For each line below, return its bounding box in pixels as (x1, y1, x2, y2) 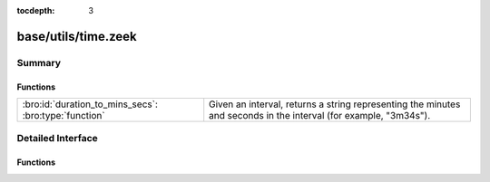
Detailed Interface (16, 132, 99, 145)
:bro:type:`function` (22, 109, 105, 121)
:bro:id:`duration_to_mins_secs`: (22, 98, 158, 110)
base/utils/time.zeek (16, 28, 137, 44)
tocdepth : (16, 5, 55, 15)
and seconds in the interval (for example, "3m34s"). (209, 109, 431, 121)
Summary (16, 56, 62, 69)
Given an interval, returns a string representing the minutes (209, 98, 461, 110)
